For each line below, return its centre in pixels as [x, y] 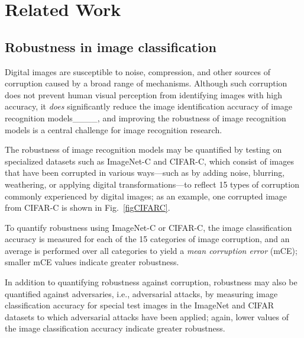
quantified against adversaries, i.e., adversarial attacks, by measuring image [141, 293]
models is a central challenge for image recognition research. [114, 129]
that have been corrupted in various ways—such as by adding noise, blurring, [145, 173]
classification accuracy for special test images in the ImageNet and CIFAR [140, 305]
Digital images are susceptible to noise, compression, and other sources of [138, 71]
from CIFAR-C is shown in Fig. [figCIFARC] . [88, 207]
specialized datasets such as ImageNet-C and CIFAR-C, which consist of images [149, 161]
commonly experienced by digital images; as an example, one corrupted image [146, 196]
